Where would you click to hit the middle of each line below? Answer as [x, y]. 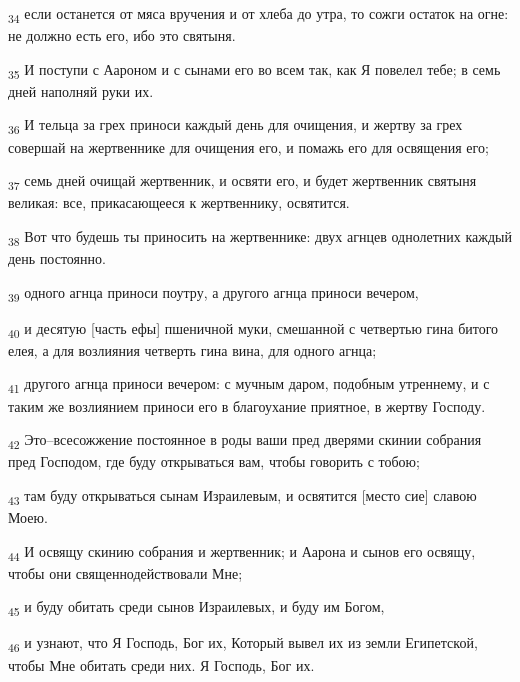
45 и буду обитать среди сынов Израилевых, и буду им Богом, [196, 608]
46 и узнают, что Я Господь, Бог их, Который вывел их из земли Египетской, [243, 644]
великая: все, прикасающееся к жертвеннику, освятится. [179, 202]
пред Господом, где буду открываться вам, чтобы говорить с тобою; [214, 461]
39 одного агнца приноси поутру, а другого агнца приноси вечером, [213, 293]
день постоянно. [57, 258]
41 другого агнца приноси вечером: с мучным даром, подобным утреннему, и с [249, 385]
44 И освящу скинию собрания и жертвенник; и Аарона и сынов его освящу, [242, 552]
